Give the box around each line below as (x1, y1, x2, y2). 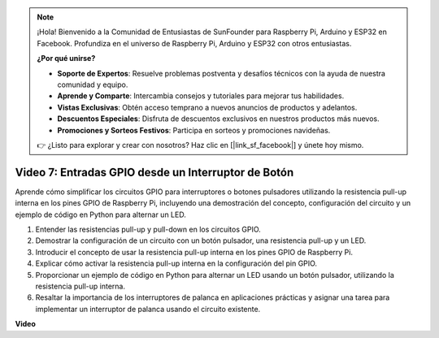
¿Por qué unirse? (37, 54, 96, 63)
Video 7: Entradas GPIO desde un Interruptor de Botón (15, 165, 294, 179)
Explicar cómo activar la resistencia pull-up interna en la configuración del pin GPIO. (35, 258, 317, 268)
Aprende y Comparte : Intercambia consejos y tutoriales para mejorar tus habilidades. (57, 91, 345, 101)
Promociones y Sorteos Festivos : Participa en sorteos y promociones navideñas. (57, 125, 331, 135)
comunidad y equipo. (57, 80, 128, 89)
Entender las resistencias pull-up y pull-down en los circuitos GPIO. (35, 224, 262, 234)
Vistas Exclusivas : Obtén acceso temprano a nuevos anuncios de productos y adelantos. (57, 102, 358, 112)
